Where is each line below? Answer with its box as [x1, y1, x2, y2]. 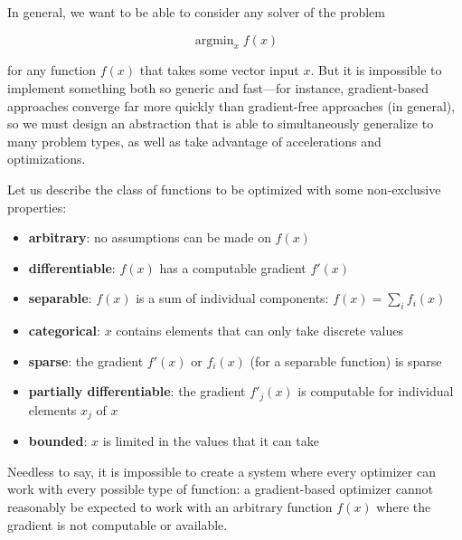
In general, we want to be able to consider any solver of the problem [7, 3, 385, 21]
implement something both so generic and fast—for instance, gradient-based [7, 78, 429, 97]
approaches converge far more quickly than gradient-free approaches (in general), [7, 96, 456, 115]
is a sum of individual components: [136, 289, 329, 308]
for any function [7, 61, 97, 80]
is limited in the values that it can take [102, 431, 319, 450]
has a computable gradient [159, 258, 306, 277]
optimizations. [7, 149, 86, 168]
